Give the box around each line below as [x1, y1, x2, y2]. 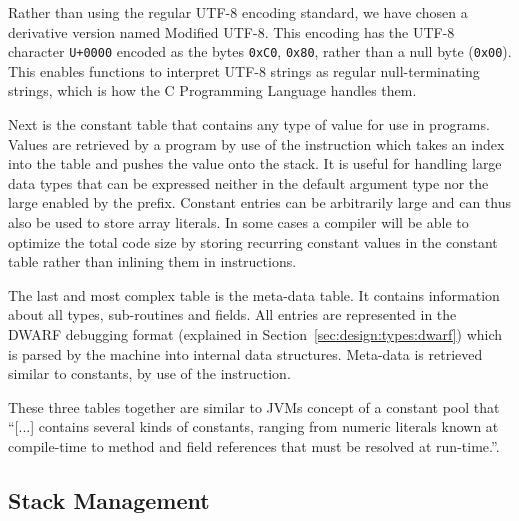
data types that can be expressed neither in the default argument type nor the [8, 172, 489, 193]
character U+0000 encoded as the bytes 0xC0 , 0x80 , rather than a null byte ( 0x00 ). [8, 41, 512, 62]
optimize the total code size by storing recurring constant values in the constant [8, 231, 498, 252]
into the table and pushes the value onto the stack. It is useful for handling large [8, 153, 502, 174]
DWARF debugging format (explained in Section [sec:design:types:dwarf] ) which [8, 323, 503, 344]
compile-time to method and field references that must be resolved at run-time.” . [8, 435, 500, 456]
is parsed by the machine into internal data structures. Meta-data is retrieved [8, 343, 483, 364]
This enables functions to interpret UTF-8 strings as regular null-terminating [8, 60, 480, 81]
